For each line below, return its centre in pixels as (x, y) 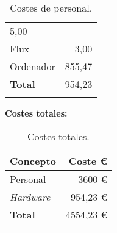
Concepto (33, 160)
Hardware (30, 196)
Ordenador (33, 66)
